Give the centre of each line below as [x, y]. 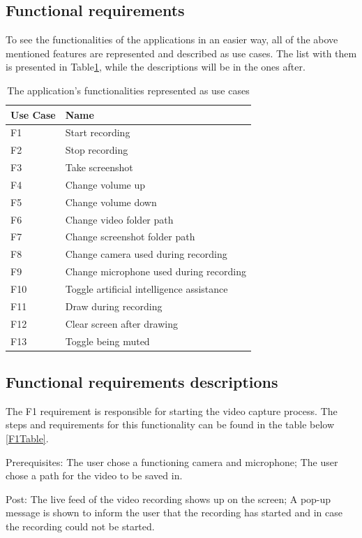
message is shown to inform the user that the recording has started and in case [174, 512]
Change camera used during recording [146, 254]
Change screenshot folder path [130, 237]
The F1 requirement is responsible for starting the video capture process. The [172, 410]
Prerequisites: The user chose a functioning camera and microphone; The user [172, 461]
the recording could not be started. [80, 526]
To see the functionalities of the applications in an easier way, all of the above [172, 39]
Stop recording [97, 150]
